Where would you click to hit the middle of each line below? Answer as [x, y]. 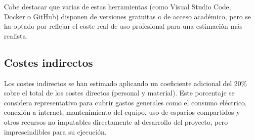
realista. [16, 35]
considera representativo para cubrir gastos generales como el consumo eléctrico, [126, 102]
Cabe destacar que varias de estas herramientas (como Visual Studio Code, [118, 6]
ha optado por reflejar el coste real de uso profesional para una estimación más [123, 26]
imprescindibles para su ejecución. [55, 131]
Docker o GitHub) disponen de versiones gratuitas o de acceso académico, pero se [127, 16]
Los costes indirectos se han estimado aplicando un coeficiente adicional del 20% [126, 83]
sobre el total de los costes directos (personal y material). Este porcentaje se [119, 93]
